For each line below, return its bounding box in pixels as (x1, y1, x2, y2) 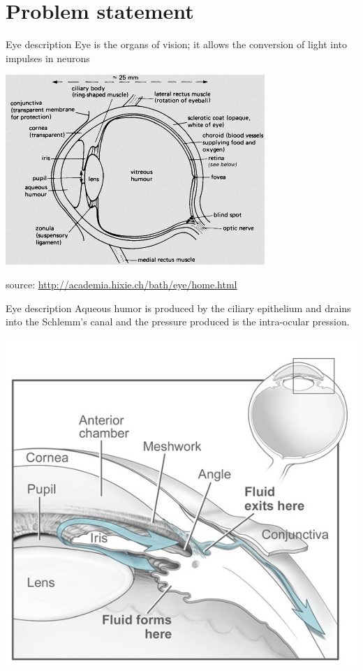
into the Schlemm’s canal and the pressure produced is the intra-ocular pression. (6, 314, 350, 329)
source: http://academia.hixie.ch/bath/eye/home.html (6, 276, 237, 291)
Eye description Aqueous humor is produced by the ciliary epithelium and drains (6, 300, 351, 315)
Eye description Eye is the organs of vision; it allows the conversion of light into (6, 37, 348, 52)
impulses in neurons (6, 50, 90, 65)
